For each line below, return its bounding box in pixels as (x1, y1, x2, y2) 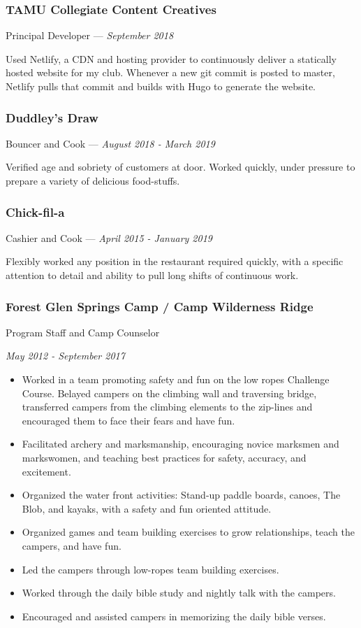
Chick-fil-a (6, 203, 65, 220)
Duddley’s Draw (6, 108, 98, 126)
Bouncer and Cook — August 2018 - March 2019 (6, 136, 215, 150)
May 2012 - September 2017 (6, 348, 125, 363)
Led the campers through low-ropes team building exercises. (22, 562, 279, 576)
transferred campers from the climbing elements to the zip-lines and (22, 399, 313, 414)
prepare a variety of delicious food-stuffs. (6, 173, 180, 187)
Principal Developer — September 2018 (6, 28, 174, 43)
